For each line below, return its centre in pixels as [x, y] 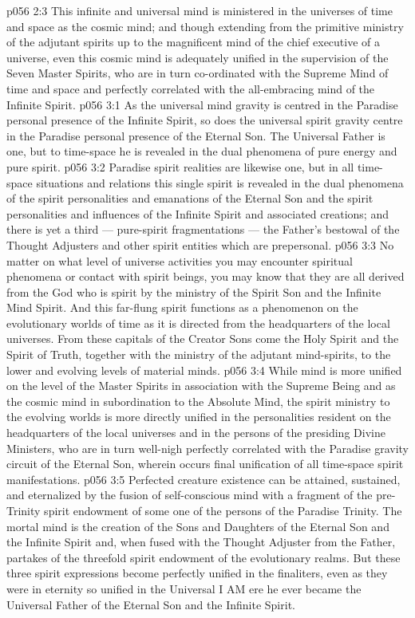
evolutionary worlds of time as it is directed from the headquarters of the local [198, 323]
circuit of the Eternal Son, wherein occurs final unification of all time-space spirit [205, 464]
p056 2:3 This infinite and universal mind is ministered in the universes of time [200, 10]
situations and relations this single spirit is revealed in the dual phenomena [220, 182]
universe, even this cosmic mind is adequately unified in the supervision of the [198, 57]
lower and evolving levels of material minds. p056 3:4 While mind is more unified [204, 370]
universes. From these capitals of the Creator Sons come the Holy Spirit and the [203, 339]
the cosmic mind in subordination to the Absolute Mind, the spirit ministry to [198, 401]
